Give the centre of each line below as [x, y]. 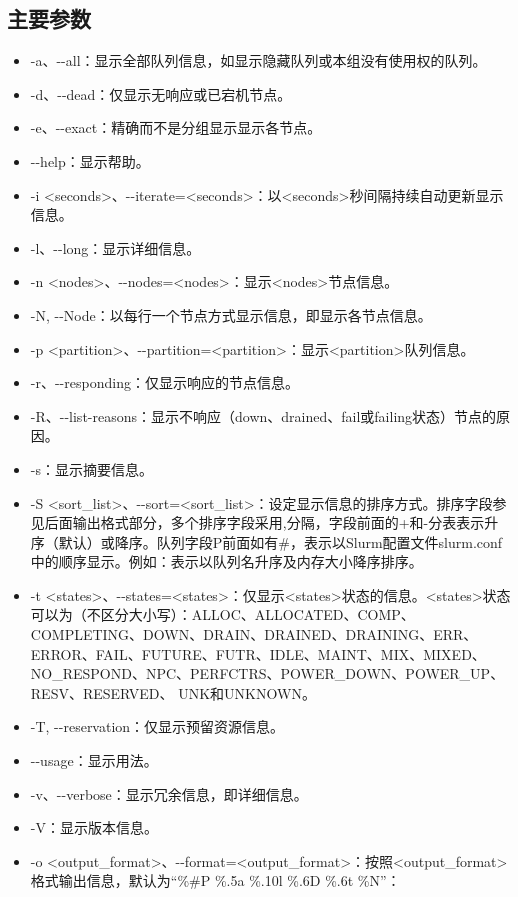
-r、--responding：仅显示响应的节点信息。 [164, 382]
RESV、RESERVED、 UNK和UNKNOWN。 [173, 692]
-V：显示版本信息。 [94, 827]
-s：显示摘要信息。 [91, 468]
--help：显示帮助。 [90, 160]
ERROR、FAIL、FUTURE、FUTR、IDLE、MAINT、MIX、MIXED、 [258, 653]
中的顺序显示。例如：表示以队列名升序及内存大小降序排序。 [226, 561]
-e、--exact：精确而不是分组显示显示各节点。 [176, 127]
